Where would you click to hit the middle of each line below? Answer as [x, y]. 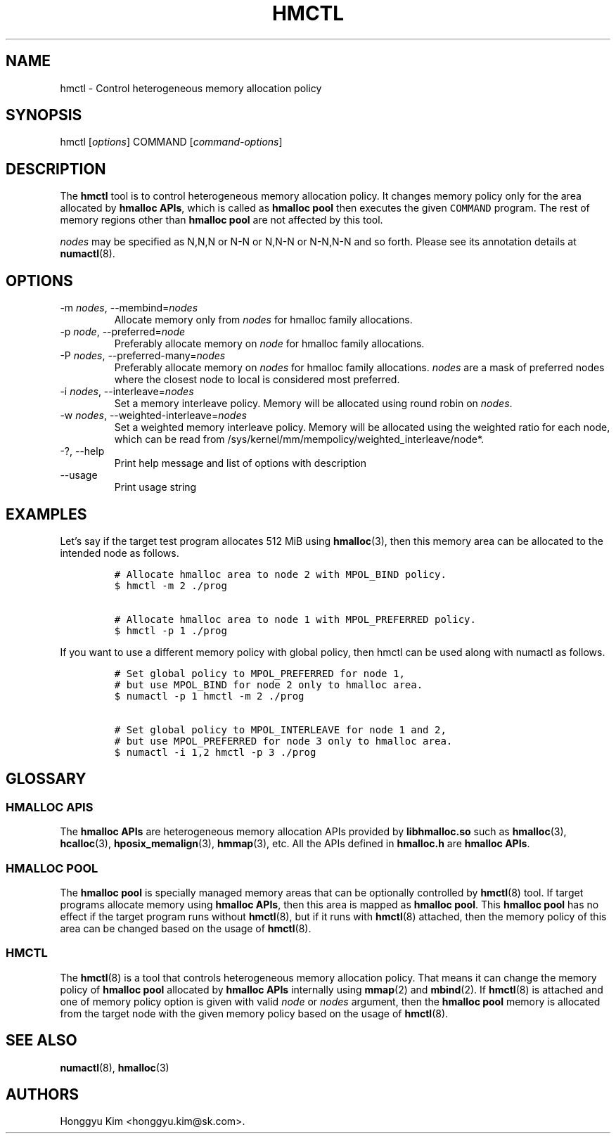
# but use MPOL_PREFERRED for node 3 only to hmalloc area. [283, 741]
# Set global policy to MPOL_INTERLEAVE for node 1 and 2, [280, 729]
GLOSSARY [46, 779]
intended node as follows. [120, 553]
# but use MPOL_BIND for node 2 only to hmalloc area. [269, 684]
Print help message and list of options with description [240, 463]
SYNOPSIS [44, 115]
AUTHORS [43, 1094]
